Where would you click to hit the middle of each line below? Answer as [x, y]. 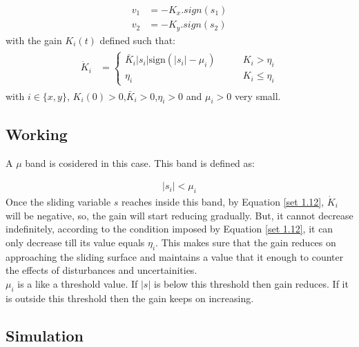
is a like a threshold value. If [78, 283]
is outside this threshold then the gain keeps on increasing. [130, 298]
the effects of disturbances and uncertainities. [101, 270]
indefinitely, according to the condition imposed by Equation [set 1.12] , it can [169, 229]
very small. [258, 96]
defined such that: [137, 40]
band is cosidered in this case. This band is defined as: [140, 162]
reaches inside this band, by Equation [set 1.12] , [223, 201]
